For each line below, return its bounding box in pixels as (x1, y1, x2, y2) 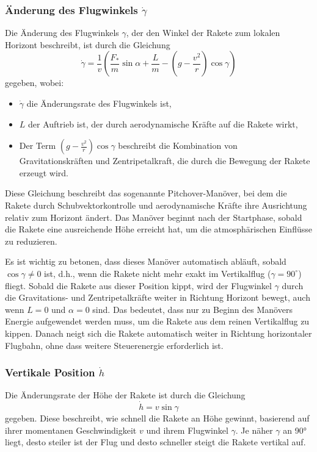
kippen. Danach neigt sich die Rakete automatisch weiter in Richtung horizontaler (5, 326, 312, 339)
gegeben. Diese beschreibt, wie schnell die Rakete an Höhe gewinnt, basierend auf (5, 412, 310, 425)
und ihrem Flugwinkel (146, 423, 228, 436)
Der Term (19, 139, 56, 152)
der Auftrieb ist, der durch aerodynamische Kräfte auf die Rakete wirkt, (28, 117, 298, 130)
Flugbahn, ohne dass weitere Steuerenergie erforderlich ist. (5, 339, 224, 351)
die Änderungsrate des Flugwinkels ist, (26, 97, 172, 109)
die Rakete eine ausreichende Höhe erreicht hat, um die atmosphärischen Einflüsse (5, 223, 312, 235)
